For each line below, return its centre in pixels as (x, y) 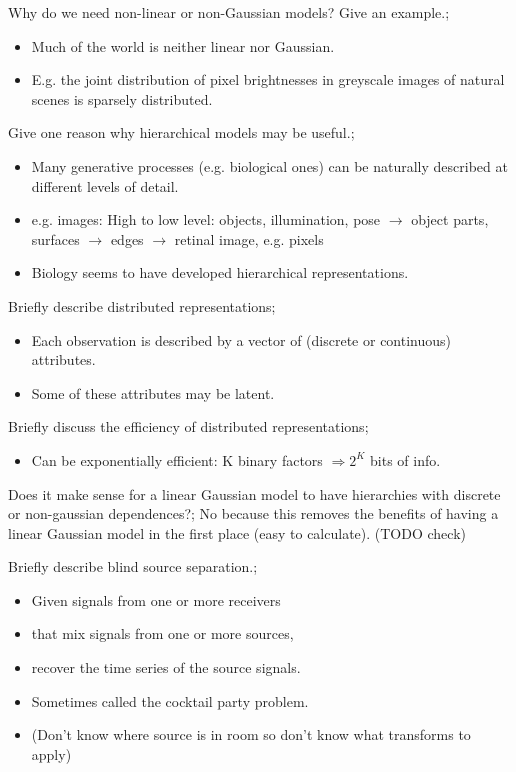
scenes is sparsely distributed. (122, 98)
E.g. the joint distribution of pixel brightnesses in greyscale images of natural (268, 79)
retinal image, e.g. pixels (249, 238)
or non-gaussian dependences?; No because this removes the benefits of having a (253, 513)
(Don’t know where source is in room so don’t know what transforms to (251, 734)
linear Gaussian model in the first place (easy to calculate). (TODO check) (237, 532)
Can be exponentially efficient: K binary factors (177, 459)
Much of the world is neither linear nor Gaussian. (183, 45)
